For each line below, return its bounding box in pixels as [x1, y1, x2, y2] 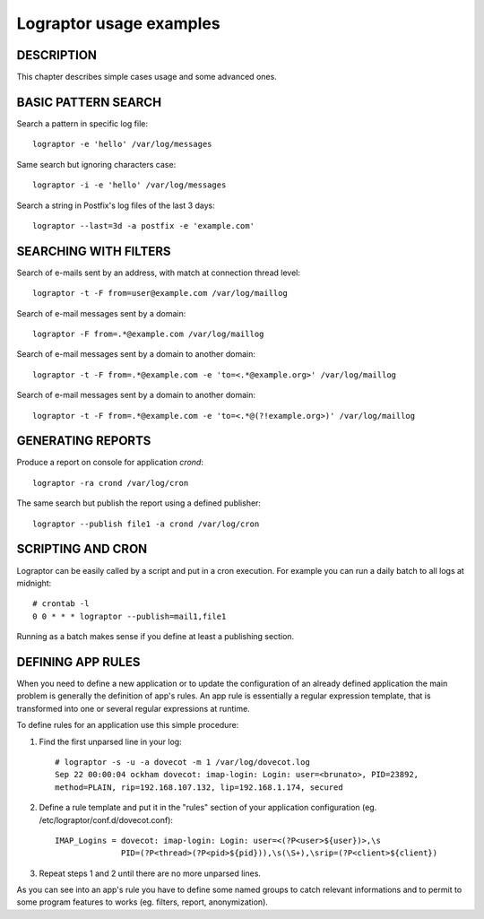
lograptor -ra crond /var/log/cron [32, 478, 189, 488]
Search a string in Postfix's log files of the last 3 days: [16, 200, 215, 211]
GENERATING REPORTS [16, 433, 151, 448]
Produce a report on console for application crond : [16, 457, 203, 468]
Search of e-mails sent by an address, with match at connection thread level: [16, 267, 300, 278]
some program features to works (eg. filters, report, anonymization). [16, 897, 269, 907]
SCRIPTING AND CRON [16, 542, 148, 557]
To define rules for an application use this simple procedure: [16, 720, 239, 731]
